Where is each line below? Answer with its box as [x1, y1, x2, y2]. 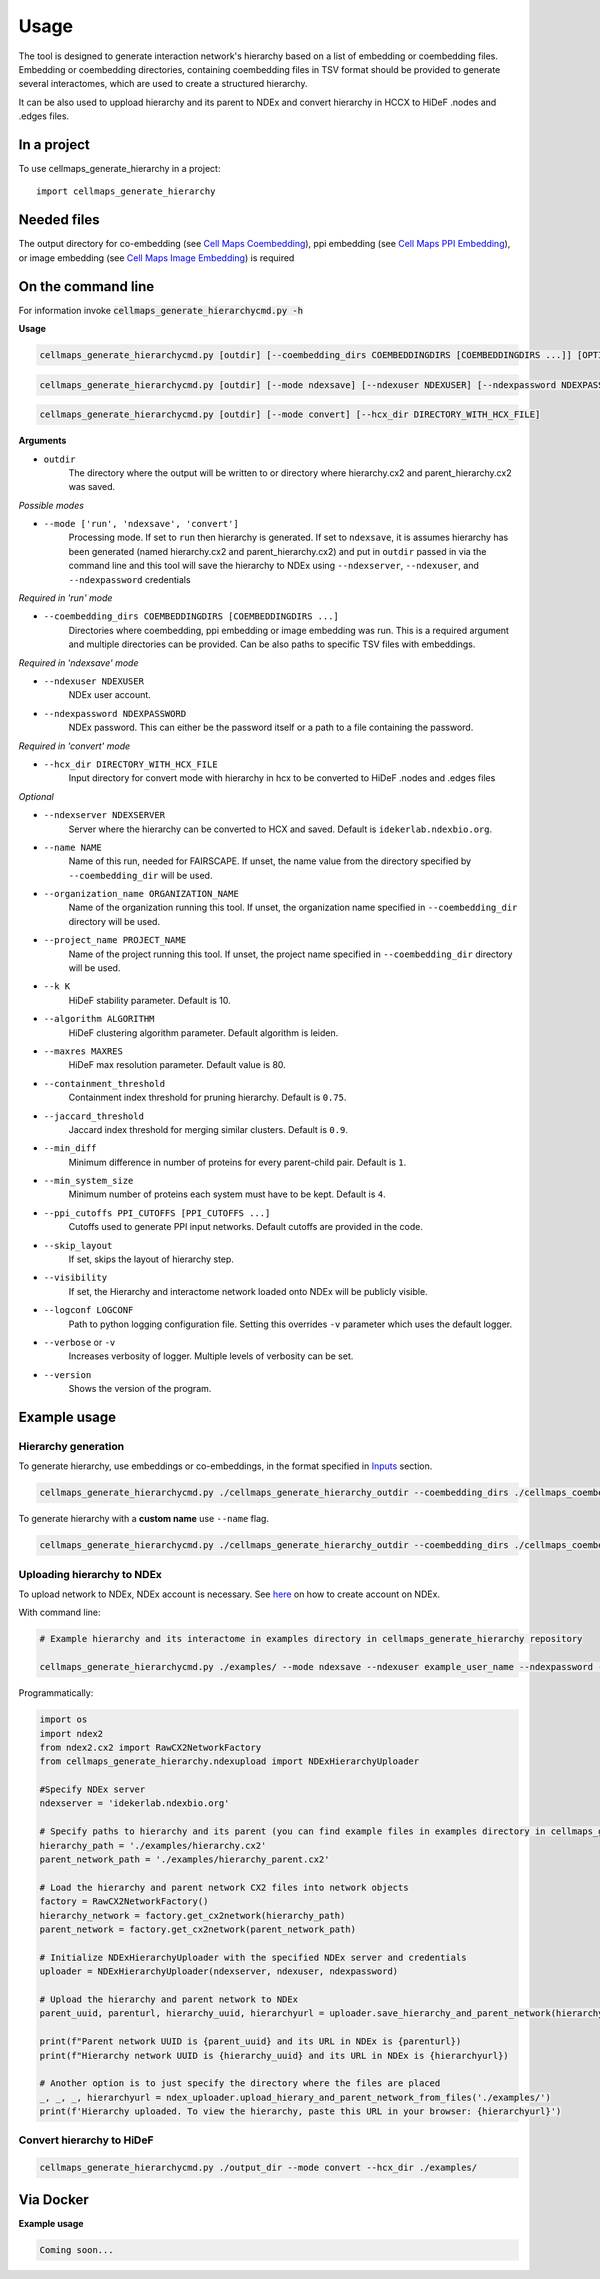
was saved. [68, 481, 116, 493]
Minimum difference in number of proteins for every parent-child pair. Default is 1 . [68, 1156, 407, 1168]
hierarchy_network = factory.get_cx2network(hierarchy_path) [39, 1910, 346, 1921]
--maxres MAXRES [43, 1045, 124, 1057]
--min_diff [43, 1143, 97, 1154]
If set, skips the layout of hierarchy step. [68, 1253, 235, 1265]
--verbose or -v [43, 1336, 116, 1348]
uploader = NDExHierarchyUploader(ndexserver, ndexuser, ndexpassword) [39, 1966, 399, 1977]
